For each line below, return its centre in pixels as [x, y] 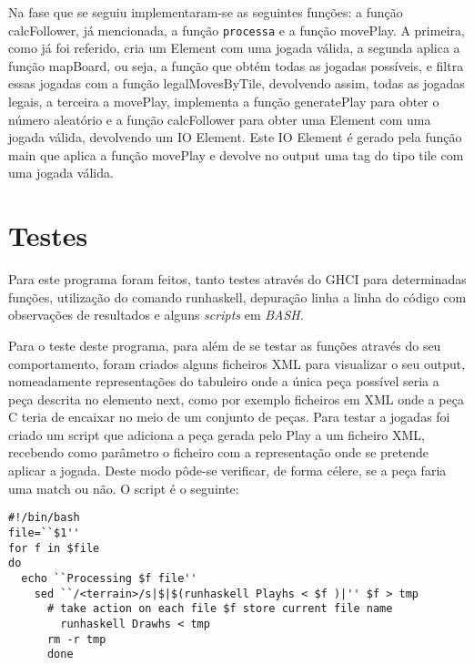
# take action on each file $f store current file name [220, 609]
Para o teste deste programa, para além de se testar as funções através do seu [225, 345]
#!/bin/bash [44, 518]
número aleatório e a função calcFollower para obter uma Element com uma [220, 119]
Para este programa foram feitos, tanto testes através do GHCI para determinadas [237, 279]
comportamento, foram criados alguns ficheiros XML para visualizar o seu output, [237, 363]
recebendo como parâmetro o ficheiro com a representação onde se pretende [218, 452]
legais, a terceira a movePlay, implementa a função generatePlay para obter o [224, 102]
